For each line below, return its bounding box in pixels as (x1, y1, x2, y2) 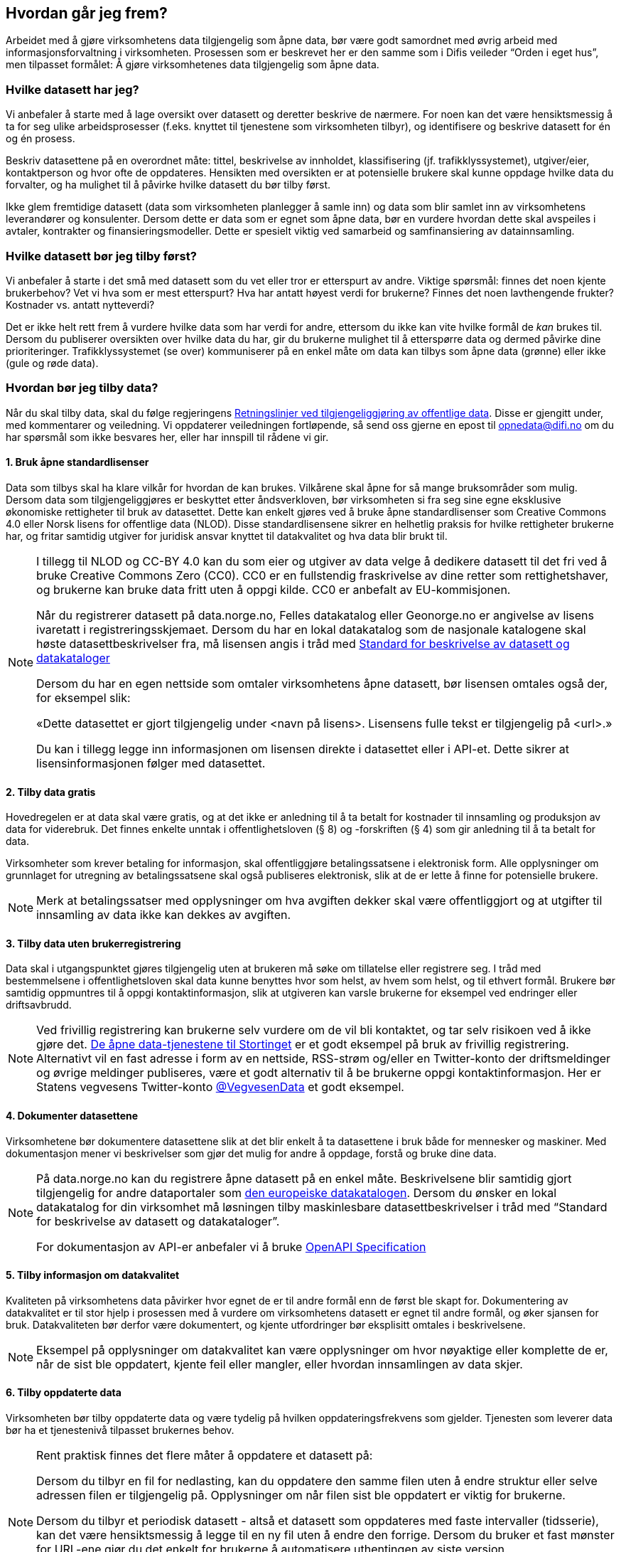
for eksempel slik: (36, 690, 131, 705)
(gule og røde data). (6, 356, 99, 369)
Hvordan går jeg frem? (6, 4, 168, 22)
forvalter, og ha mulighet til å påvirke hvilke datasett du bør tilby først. (6, 179, 331, 191)
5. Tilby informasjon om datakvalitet (6, 1269, 180, 1282)
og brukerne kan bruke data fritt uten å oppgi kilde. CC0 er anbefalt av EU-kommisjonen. (36, 582, 511, 597)
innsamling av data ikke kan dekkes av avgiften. (36, 908, 291, 923)
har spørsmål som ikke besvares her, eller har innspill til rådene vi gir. (6, 430, 329, 443)
